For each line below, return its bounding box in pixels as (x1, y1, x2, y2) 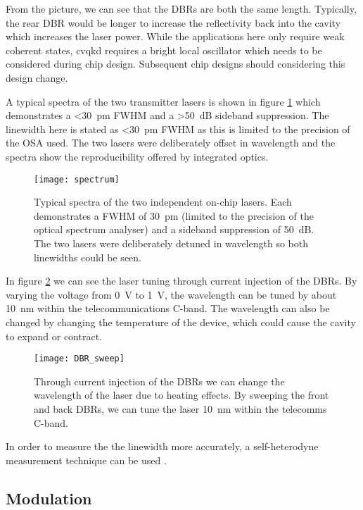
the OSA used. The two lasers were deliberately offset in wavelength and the (6, 135, 336, 150)
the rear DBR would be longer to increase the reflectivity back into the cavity (6, 15, 341, 30)
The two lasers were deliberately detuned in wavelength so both (34, 235, 308, 250)
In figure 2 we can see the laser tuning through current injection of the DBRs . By (6, 273, 357, 288)
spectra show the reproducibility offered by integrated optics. (6, 149, 269, 163)
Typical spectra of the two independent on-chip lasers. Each (34, 194, 292, 209)
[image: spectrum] (34, 174, 120, 185)
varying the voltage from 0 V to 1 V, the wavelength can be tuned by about (6, 287, 337, 301)
